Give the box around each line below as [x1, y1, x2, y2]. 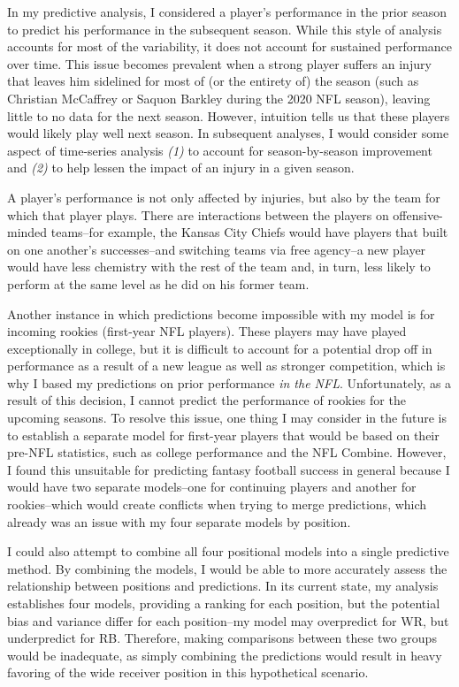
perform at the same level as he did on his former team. [7, 274, 310, 293]
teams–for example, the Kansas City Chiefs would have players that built [50, 223, 448, 241]
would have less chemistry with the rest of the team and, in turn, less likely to [7, 257, 431, 276]
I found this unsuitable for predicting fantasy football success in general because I [7, 460, 450, 478]
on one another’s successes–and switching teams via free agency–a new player [7, 240, 426, 258]
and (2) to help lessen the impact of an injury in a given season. [7, 158, 355, 177]
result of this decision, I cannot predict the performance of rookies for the [7, 391, 406, 409]
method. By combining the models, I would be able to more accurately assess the [7, 559, 448, 577]
